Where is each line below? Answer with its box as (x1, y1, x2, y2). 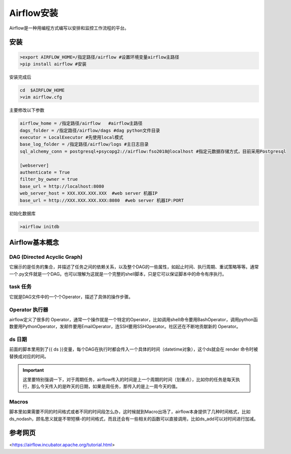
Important (22, 367, 44, 373)
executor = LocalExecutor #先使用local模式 (19, 135, 123, 140)
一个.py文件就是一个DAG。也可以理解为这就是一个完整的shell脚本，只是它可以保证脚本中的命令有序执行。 (9, 271, 227, 277)
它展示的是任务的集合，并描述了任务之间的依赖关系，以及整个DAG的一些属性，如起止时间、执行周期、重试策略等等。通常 (9, 264, 259, 270)
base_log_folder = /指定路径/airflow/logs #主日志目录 (19, 141, 149, 147)
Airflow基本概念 (9, 238, 59, 247)
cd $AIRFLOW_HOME (19, 87, 65, 93)
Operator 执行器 (9, 306, 48, 313)
